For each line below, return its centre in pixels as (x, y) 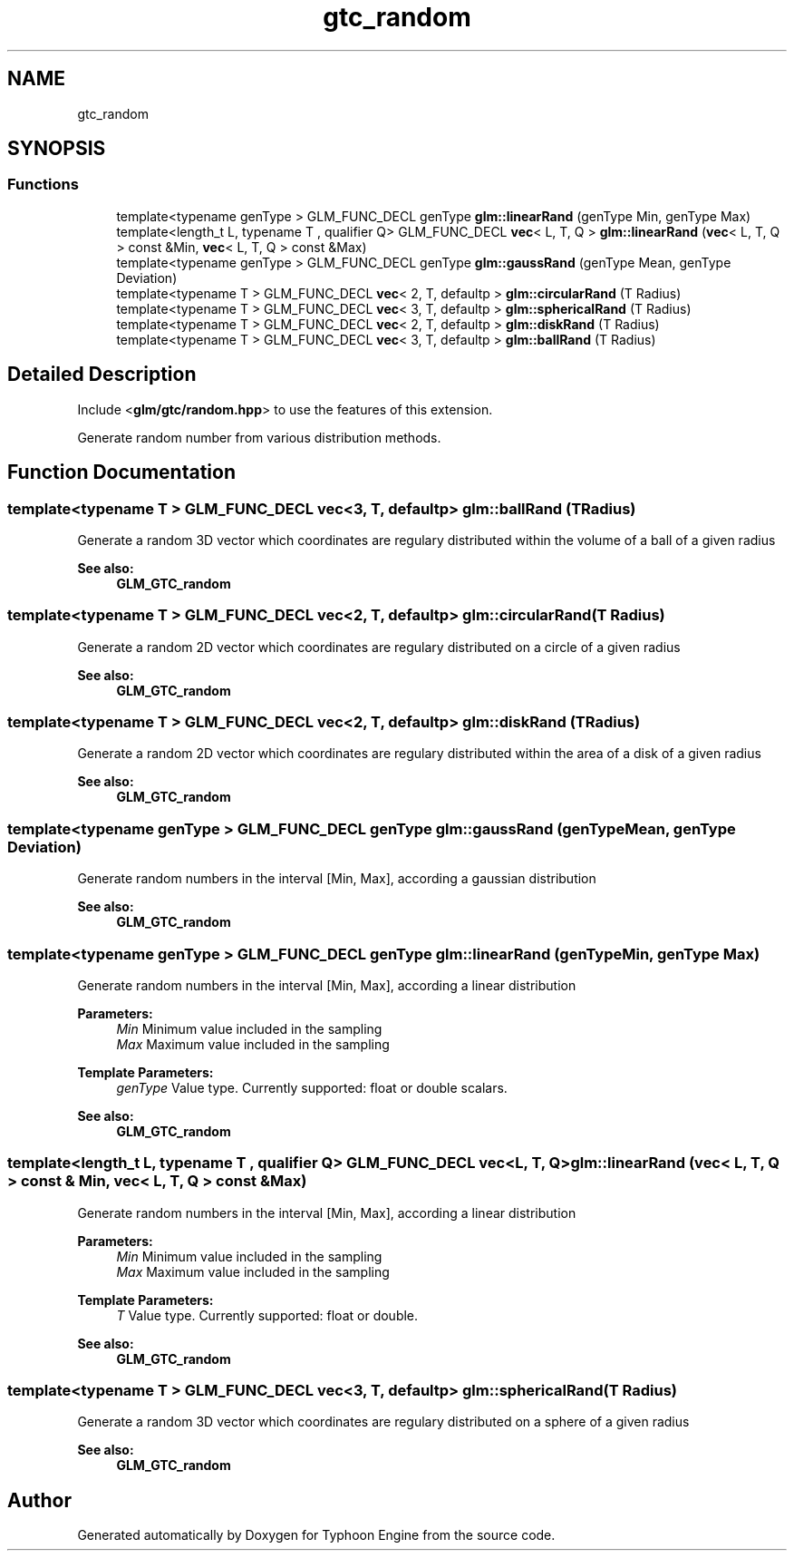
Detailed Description (102, 375)
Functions (43, 185)
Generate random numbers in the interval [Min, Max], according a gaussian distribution (337, 879)
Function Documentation (121, 472)
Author (39, 1500)
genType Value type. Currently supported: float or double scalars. (312, 1087)
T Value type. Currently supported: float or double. (267, 1315)
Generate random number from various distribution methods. (259, 437)
